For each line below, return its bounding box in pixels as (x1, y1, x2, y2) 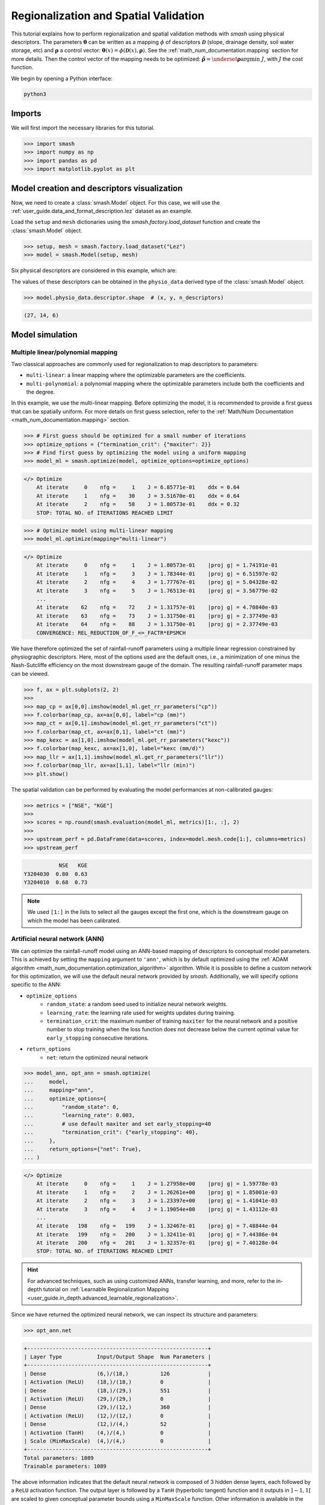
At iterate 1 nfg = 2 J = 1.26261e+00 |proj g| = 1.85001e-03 (36, 1189, 278, 1196)
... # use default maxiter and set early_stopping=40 (23, 1120, 211, 1127)
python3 (23, 91, 46, 98)
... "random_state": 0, (23, 1103, 120, 1111)
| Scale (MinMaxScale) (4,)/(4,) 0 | (23, 1438, 211, 1444)
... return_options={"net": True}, (23, 1146, 141, 1152)
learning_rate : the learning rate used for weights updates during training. (46, 1009, 236, 1016)
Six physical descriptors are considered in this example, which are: (11, 267, 177, 274)
